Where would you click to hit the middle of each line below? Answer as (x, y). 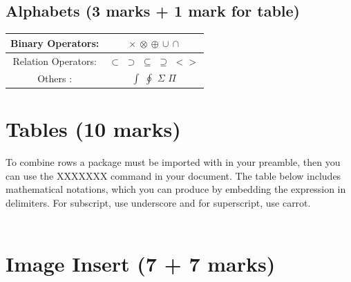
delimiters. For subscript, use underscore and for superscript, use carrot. (158, 202)
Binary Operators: (55, 43)
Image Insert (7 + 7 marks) (141, 264)
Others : (55, 78)
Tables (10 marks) (93, 129)
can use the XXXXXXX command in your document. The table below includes (173, 175)
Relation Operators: (55, 60)
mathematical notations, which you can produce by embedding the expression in (176, 189)
